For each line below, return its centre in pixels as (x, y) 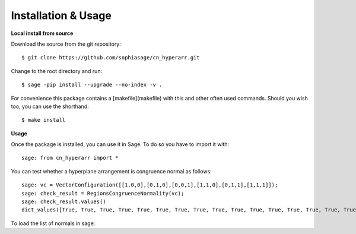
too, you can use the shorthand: (50, 106)
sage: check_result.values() (64, 202)
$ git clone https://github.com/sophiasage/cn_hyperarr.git (111, 58)
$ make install (44, 120)
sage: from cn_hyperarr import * (70, 158)
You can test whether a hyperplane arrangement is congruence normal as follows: (111, 171)
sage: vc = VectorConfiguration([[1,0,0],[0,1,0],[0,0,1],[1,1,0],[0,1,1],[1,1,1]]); (150, 185)
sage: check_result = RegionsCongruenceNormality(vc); (103, 193)
